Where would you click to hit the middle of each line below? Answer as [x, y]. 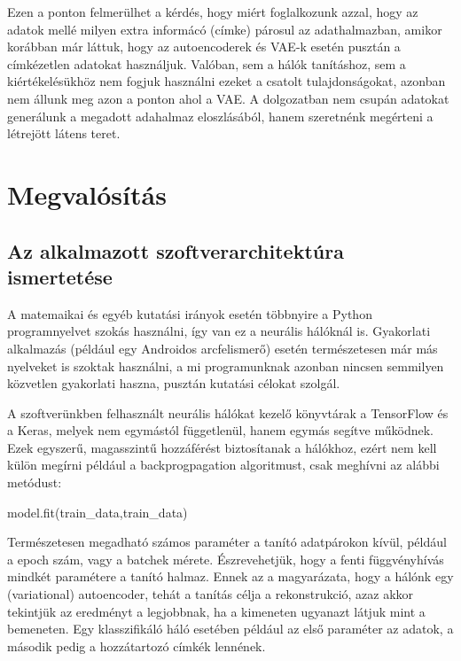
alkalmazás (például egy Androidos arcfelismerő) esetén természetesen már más [223, 348]
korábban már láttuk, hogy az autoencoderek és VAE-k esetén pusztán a [204, 47]
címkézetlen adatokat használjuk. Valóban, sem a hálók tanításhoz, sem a [207, 63]
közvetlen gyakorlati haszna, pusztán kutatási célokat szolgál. [174, 383]
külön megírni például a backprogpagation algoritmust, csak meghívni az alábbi [223, 465]
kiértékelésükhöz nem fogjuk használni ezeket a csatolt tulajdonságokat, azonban [227, 81]
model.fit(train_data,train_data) [98, 512]
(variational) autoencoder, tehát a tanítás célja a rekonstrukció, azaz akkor [211, 594]
